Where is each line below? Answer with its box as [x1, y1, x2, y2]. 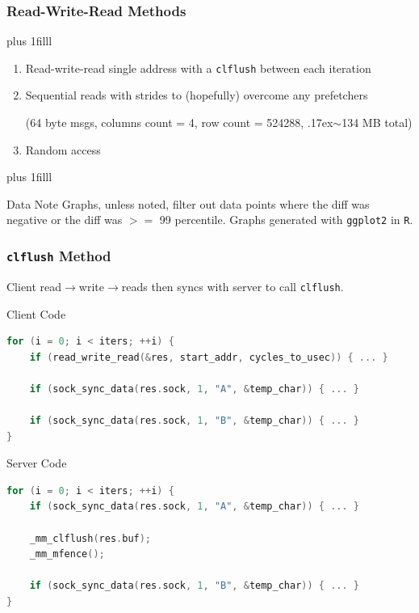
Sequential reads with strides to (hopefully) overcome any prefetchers [25, 87, 368, 104]
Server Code [6, 454, 67, 471]
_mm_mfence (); [29, 548, 105, 560]
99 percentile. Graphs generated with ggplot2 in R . [159, 211, 413, 228]
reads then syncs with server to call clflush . [121, 277, 344, 294]
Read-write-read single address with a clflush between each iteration [25, 59, 371, 76]
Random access [25, 141, 101, 158]
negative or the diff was [6, 211, 123, 228]
